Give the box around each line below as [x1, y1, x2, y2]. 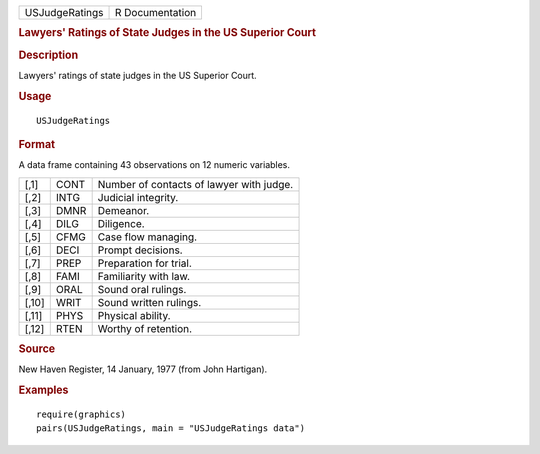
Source [18, 342, 56, 356]
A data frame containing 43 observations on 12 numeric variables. [18, 159, 290, 171]
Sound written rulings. [97, 295, 202, 309]
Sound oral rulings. [97, 282, 187, 296]
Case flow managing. [97, 230, 198, 244]
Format [18, 137, 55, 151]
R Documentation [114, 6, 197, 19]
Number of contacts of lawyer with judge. [97, 177, 294, 191]
